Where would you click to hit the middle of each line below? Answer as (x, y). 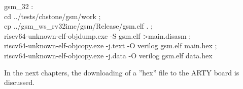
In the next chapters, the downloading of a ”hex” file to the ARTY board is (122, 72)
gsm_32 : (19, 6)
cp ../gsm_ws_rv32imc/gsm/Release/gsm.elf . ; (79, 26)
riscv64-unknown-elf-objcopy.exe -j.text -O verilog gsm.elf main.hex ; (111, 46)
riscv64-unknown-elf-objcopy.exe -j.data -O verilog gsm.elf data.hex (108, 55)
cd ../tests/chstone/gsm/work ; (53, 16)
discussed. (20, 82)
